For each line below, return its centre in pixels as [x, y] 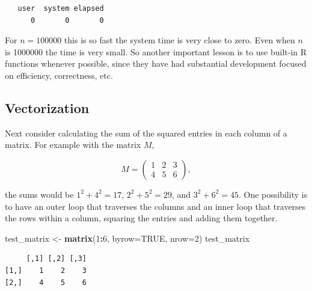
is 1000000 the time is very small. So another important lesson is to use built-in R [156, 51]
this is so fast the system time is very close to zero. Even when [179, 40]
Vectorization [47, 107]
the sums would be [39, 194]
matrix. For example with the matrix [73, 145]
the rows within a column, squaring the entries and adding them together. [141, 218]
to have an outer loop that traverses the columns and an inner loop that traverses [155, 206]
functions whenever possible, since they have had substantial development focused [156, 63]
